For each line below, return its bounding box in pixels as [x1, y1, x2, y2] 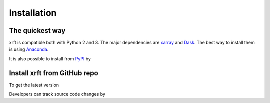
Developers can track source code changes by [9, 91, 106, 97]
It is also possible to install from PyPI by [9, 55, 91, 62]
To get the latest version [9, 82, 59, 88]
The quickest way [9, 26, 66, 35]
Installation [9, 7, 57, 18]
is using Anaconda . [9, 46, 49, 52]
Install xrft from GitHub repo [9, 69, 98, 77]
